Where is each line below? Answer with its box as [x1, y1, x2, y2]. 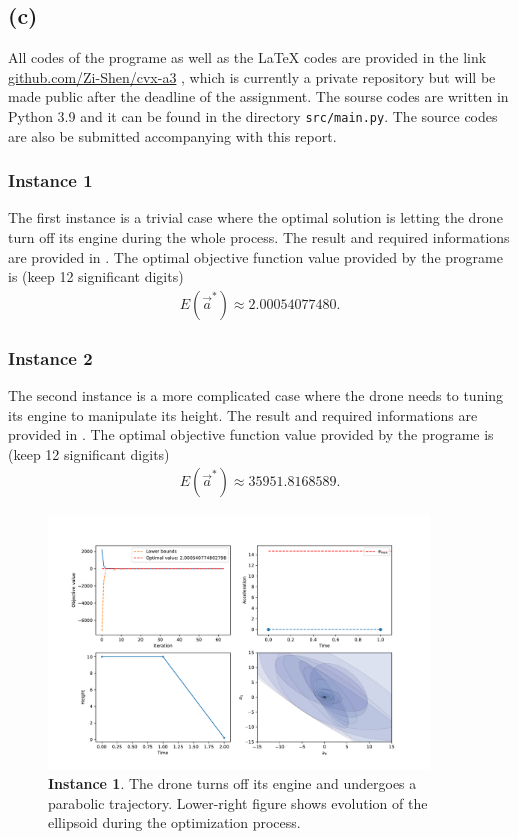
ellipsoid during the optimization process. [48, 812, 301, 833]
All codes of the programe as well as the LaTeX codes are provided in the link [8, 47, 487, 68]
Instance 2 [8, 345, 93, 370]
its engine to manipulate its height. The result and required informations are [8, 404, 478, 425]
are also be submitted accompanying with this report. [8, 125, 337, 146]
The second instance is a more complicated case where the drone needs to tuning [8, 385, 504, 406]
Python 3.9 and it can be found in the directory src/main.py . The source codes [8, 105, 498, 126]
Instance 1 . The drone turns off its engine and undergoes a [48, 773, 417, 794]
